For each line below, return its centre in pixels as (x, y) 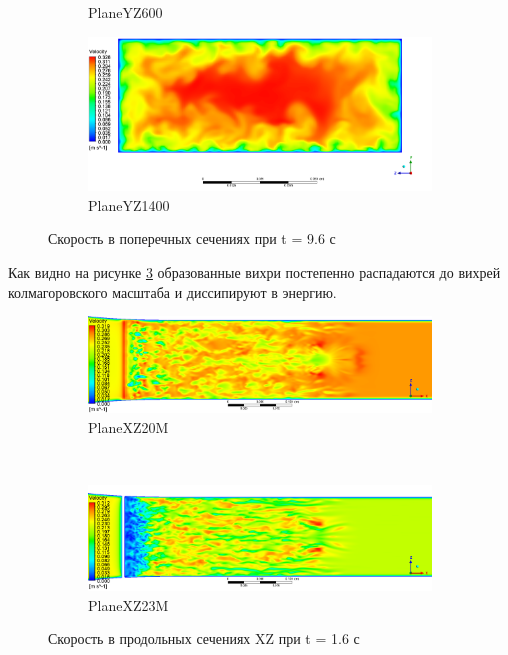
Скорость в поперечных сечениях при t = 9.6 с (192, 238)
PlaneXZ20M (128, 427)
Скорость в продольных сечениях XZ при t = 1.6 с (204, 638)
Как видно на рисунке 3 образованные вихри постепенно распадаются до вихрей (254, 272)
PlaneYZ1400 (129, 204)
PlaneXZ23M (128, 604)
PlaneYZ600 (125, 12)
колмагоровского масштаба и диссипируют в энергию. (172, 291)
